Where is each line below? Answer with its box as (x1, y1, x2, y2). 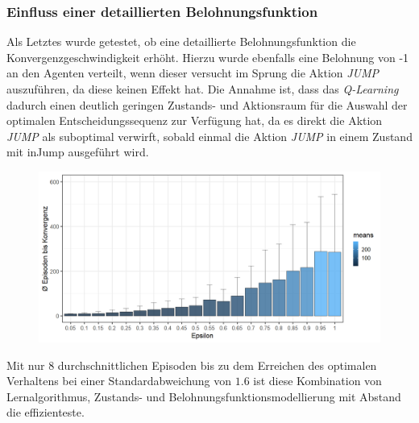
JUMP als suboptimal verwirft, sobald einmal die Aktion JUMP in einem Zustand (6, 127, 413, 144)
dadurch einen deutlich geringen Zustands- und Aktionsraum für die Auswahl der (6, 96, 408, 113)
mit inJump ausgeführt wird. (6, 143, 149, 160)
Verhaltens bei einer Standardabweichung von (6, 372, 232, 389)
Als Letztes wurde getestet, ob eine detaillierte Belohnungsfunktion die (6, 33, 356, 50)
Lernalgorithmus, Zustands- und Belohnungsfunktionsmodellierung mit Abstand (6, 388, 401, 404)
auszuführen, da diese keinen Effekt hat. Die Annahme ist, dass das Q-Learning (6, 81, 399, 97)
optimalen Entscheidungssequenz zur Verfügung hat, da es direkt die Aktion (6, 112, 383, 129)
